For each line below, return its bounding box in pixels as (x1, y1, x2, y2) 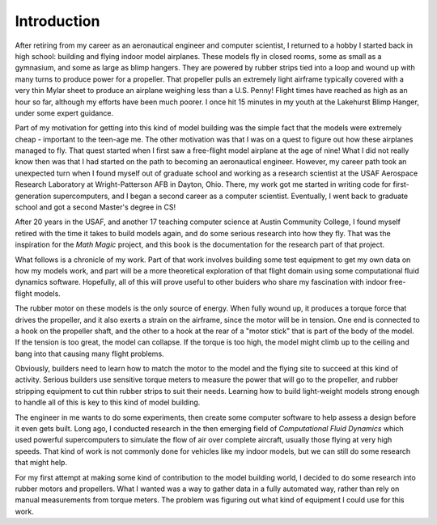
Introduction (15, 12, 100, 30)
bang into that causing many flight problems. (15, 349, 165, 358)
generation (15, 191, 52, 201)
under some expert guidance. (15, 108, 114, 117)
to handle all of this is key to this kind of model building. (15, 397, 201, 408)
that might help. (15, 458, 68, 468)
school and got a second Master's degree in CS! (15, 202, 176, 212)
